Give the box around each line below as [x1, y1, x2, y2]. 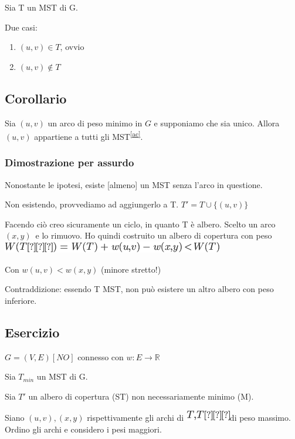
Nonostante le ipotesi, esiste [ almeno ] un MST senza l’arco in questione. [5, 178, 263, 190]
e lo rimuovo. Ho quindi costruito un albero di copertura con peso [35, 229, 272, 242]
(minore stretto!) [101, 263, 161, 275]
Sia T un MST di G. [5, 1, 78, 13]
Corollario [5, 89, 67, 107]
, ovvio [60, 41, 84, 53]
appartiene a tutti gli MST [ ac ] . [34, 129, 143, 142]
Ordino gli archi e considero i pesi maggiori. [5, 423, 162, 435]
